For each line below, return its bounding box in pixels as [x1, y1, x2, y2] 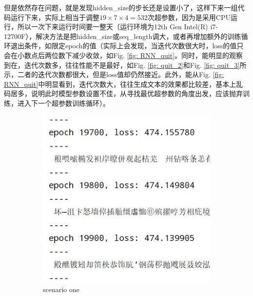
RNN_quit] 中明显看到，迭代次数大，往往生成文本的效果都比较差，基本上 [4, 79, 236, 89]
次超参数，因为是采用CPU [147, 12, 231, 22]
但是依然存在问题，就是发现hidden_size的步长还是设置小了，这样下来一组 [4, 2, 238, 12]
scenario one [43, 284, 79, 295]
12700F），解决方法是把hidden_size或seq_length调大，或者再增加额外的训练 [4, 31, 241, 41]
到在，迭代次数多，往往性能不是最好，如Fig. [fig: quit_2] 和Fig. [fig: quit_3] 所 [4, 59, 247, 70]
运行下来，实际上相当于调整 [10, 12, 99, 22]
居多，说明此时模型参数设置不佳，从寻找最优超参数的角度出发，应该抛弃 [10, 88, 243, 99]
